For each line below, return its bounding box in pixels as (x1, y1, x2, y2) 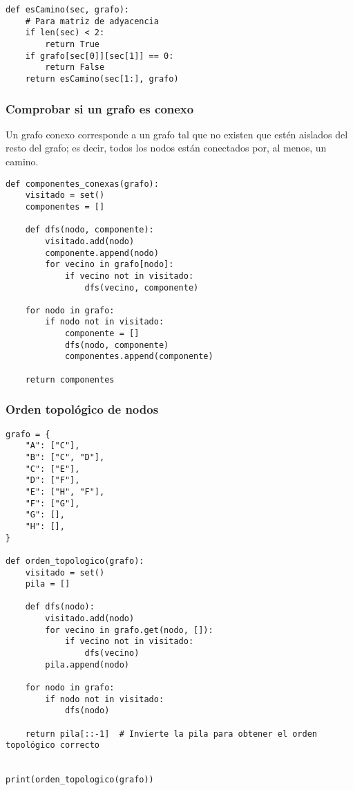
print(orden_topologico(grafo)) (6, 775, 154, 785)
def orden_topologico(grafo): (6, 555, 144, 566)
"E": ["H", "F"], (25, 486, 105, 497)
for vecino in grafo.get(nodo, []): (45, 625, 213, 635)
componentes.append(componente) (64, 351, 213, 362)
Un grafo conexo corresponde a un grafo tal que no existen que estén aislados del (6, 127, 348, 141)
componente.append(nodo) (45, 248, 159, 258)
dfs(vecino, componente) (84, 282, 199, 293)
